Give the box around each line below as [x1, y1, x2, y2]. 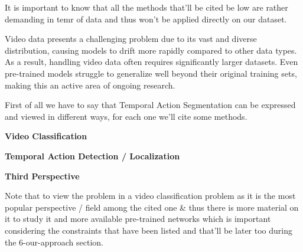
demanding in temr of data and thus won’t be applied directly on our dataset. [5, 12, 287, 25]
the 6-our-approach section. [5, 235, 103, 248]
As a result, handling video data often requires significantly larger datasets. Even [5, 55, 298, 68]
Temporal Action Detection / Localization [5, 149, 180, 162]
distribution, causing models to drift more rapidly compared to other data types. [5, 44, 297, 56]
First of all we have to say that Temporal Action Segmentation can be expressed [5, 99, 296, 111]
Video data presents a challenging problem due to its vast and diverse [5, 32, 257, 45]
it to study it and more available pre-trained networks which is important [5, 212, 271, 225]
